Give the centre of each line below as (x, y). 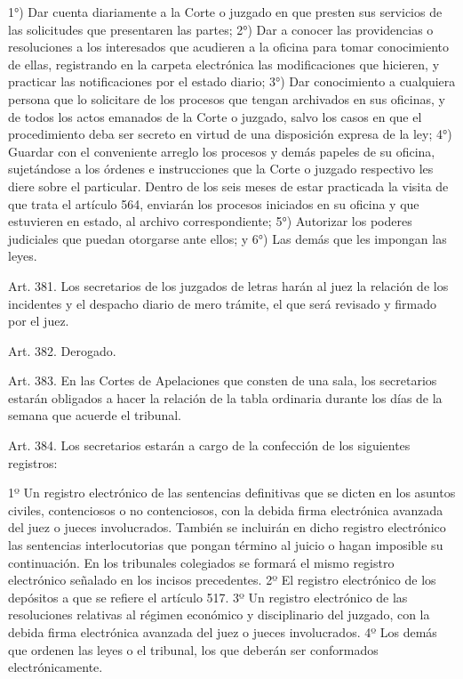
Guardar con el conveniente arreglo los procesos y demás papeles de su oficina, (222, 151)
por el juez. (39, 321)
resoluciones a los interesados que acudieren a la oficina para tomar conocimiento (228, 47)
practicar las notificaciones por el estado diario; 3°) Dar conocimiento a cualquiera (232, 81)
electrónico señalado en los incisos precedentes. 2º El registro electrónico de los (222, 580)
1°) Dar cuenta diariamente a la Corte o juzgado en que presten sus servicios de (225, 12)
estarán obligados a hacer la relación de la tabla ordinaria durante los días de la (225, 397)
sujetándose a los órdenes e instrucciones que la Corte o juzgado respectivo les (221, 169)
